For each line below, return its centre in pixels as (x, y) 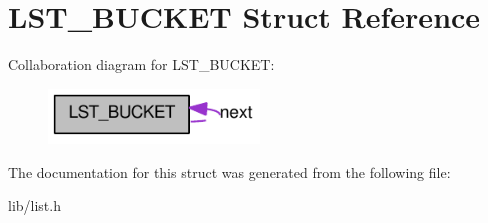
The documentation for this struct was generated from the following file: (229, 171)
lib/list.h (34, 205)
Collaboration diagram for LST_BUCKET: (141, 64)
